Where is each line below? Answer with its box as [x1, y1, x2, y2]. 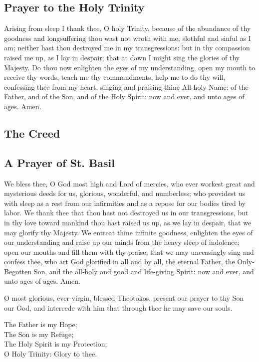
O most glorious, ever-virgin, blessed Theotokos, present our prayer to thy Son [4, 293, 244, 303]
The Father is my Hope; [4, 319, 77, 330]
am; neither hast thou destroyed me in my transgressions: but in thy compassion [4, 42, 250, 53]
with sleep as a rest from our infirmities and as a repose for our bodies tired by [4, 197, 246, 208]
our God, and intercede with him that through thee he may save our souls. [4, 302, 233, 313]
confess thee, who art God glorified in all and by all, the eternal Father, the [4, 256, 235, 267]
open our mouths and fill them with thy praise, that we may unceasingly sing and [4, 246, 254, 257]
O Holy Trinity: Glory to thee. [4, 349, 97, 359]
